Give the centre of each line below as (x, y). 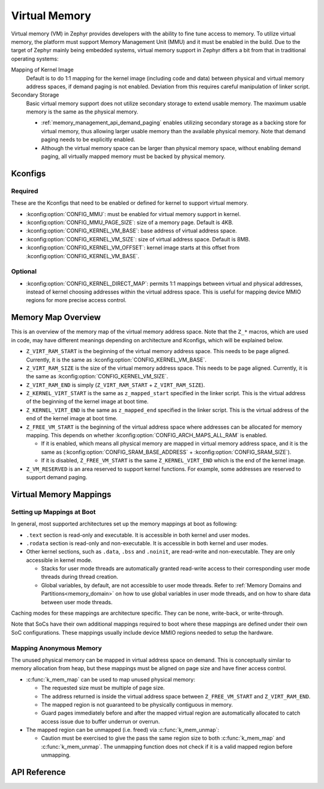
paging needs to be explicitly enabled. (88, 140)
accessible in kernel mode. (59, 560)
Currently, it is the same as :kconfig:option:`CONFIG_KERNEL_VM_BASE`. (116, 360)
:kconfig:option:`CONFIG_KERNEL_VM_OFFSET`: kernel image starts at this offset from (133, 248)
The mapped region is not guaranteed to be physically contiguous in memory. (137, 704)
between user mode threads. (77, 602)
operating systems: (35, 59)
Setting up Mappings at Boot (53, 512)
